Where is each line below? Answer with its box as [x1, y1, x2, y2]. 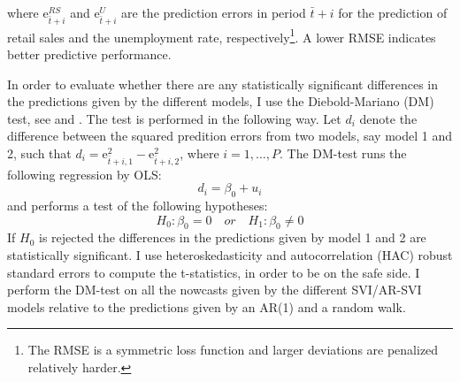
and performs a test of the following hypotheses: [7, 196, 268, 215]
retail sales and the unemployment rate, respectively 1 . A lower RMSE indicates [7, 25, 436, 46]
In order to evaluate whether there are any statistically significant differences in [7, 74, 439, 93]
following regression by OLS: [7, 164, 162, 183]
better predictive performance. [7, 44, 172, 63]
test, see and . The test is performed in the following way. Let [7, 109, 341, 127]
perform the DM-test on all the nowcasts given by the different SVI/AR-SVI [7, 280, 422, 299]
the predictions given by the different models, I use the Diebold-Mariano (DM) [7, 92, 434, 111]
